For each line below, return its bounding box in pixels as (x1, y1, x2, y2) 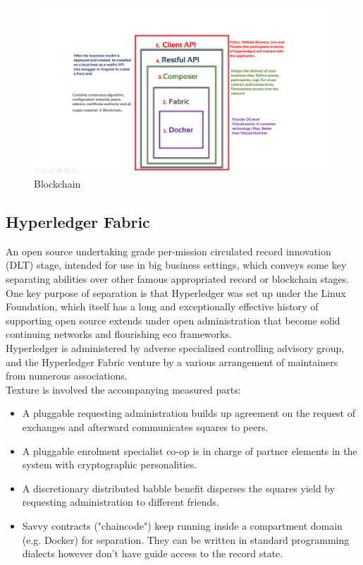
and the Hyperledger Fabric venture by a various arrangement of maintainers (6, 354, 338, 369)
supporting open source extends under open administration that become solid (6, 312, 340, 327)
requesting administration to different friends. (22, 494, 219, 509)
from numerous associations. (6, 368, 128, 383)
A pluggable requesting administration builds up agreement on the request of (22, 406, 356, 420)
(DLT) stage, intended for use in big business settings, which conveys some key (6, 257, 347, 272)
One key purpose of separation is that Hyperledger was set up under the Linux (6, 285, 346, 300)
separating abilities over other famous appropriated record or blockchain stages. (6, 272, 350, 286)
